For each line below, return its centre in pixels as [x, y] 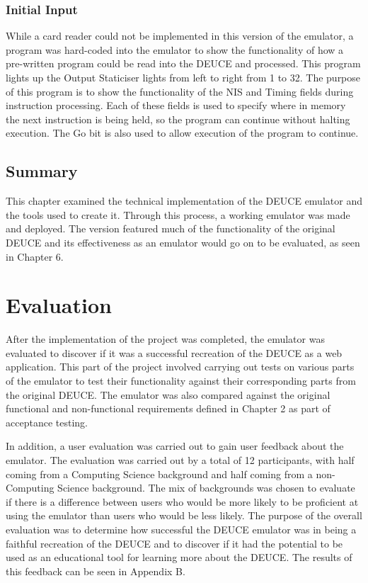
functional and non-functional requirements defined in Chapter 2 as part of [168, 408]
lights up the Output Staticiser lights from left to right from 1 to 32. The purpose [183, 77]
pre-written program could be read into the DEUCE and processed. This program [183, 63]
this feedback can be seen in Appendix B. [96, 571]
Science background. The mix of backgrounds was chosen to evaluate [206, 488]
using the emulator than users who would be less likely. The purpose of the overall [184, 515]
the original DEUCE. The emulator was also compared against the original [168, 394]
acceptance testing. [47, 422]
